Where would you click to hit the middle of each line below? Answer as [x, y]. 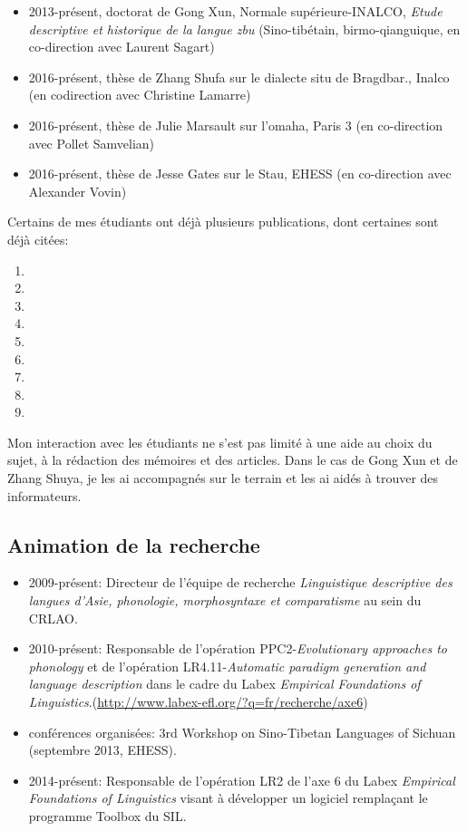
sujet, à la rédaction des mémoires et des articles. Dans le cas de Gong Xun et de [233, 460]
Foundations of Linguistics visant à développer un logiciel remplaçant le [228, 798]
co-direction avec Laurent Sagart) [122, 47]
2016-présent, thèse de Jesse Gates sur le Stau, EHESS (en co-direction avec [240, 174]
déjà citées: [38, 239]
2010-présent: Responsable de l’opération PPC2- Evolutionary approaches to [238, 648]
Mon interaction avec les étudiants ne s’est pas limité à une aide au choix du [220, 442]
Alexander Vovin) [78, 191]
